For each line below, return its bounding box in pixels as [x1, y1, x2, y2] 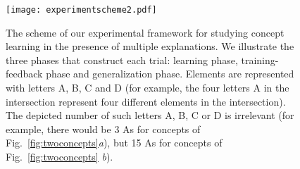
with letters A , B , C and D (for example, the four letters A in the [6, 80, 289, 95]
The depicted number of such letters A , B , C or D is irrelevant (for [6, 108, 294, 123]
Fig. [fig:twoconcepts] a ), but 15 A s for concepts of [6, 135, 223, 150]
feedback [6, 66, 43, 81]
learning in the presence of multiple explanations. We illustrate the [6, 39, 294, 54]
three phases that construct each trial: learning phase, [6, 52, 238, 67]
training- [241, 52, 279, 67]
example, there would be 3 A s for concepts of [6, 121, 201, 136]
